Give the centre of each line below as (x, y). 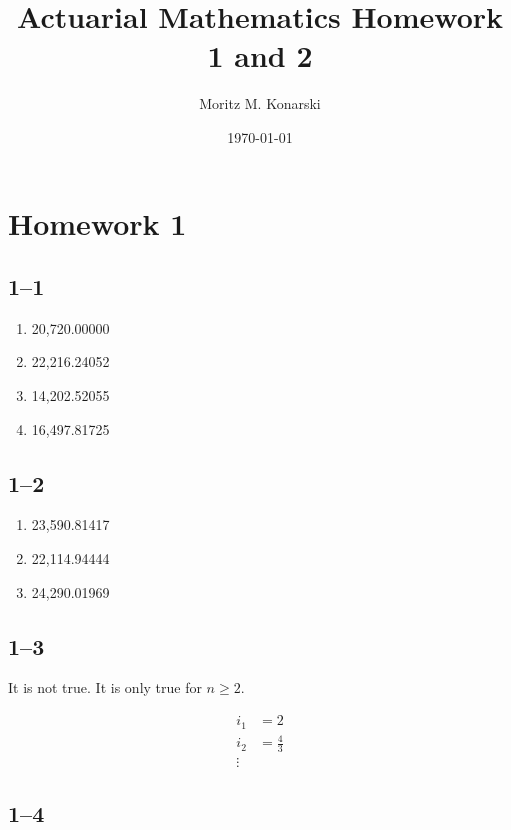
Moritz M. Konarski (260, 103)
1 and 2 (260, 55)
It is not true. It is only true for (105, 687)
